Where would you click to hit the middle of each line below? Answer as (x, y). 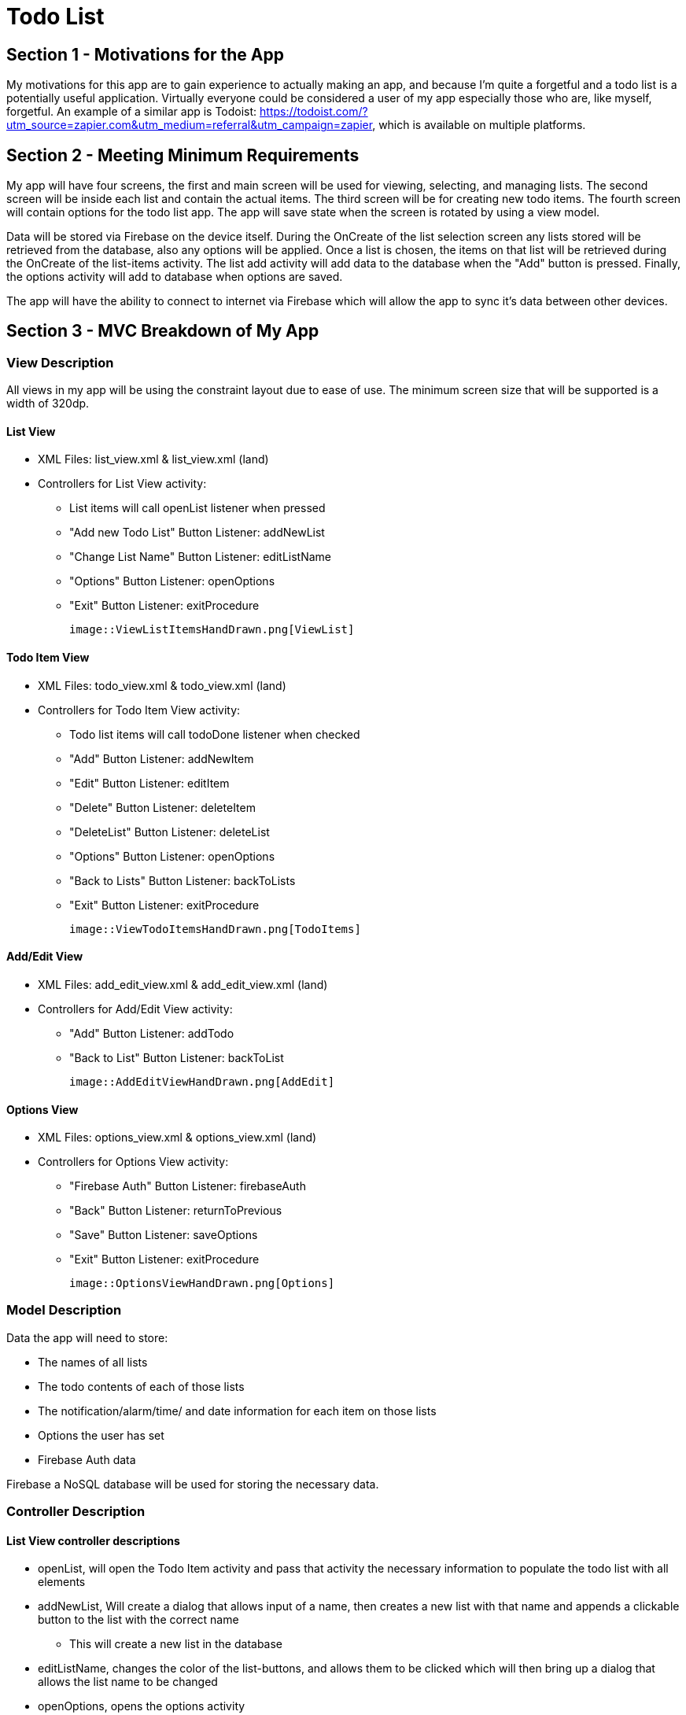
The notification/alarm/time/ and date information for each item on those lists (237, 1411)
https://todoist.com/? (314, 112)
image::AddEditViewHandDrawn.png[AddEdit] (202, 1081)
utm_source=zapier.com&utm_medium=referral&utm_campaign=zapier (190, 125)
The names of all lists (93, 1362)
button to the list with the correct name (138, 1620)
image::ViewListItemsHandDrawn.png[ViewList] (212, 630)
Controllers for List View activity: (122, 484)
